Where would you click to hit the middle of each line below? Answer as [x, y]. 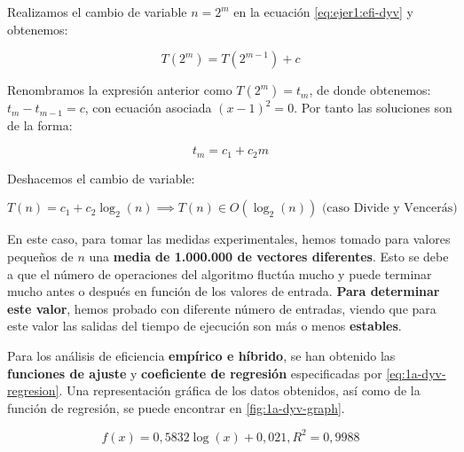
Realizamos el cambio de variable [97, 12]
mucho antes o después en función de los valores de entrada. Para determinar [224, 291]
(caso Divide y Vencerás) [389, 209]
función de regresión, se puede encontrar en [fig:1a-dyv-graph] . [176, 407]
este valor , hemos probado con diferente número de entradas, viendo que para [222, 308]
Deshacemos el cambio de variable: [101, 178]
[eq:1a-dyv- [416, 373]
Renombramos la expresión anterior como [120, 90]
